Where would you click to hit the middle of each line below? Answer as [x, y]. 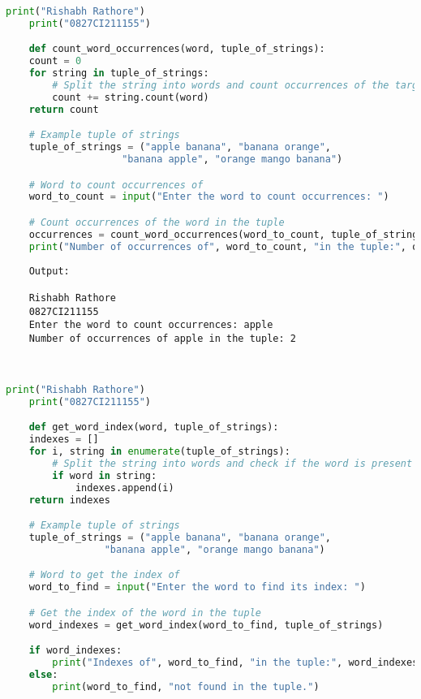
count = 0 [55, 61]
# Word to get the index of [104, 575]
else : [43, 674]
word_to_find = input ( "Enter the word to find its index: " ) [197, 587]
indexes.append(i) [125, 488]
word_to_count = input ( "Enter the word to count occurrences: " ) [209, 197]
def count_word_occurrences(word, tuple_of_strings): [177, 49]
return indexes [69, 500]
